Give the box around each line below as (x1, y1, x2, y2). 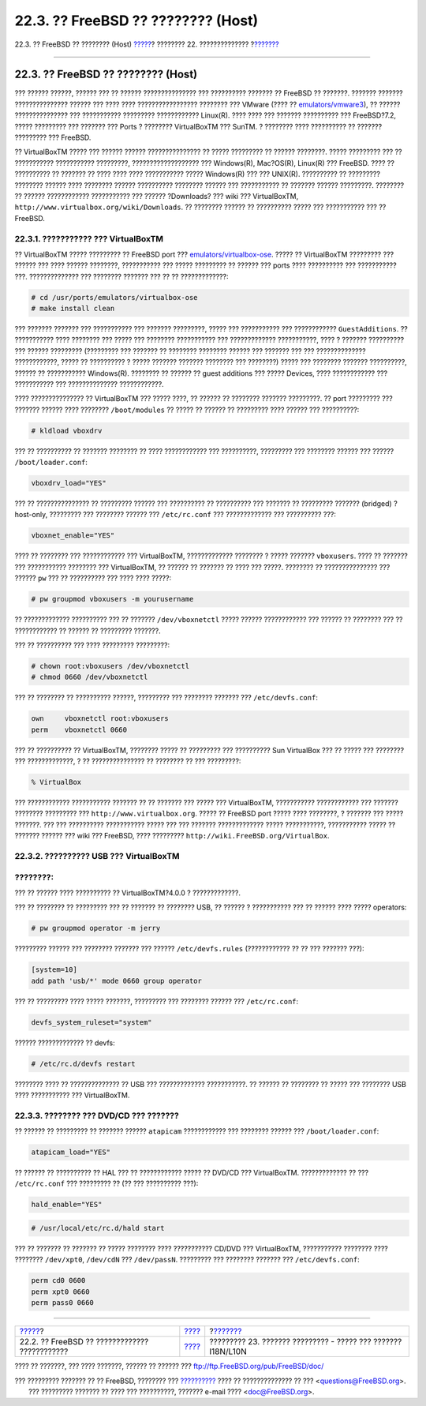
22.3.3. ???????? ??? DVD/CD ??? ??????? (14, 1110, 179, 1121)
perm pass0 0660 (31, 1299, 95, 1307)
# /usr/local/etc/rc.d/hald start (31, 1224, 165, 1233)
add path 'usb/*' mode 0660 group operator (31, 976, 203, 985)
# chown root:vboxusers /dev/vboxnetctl (31, 662, 189, 670)
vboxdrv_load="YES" (31, 478, 106, 488)
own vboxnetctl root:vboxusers (31, 714, 169, 723)
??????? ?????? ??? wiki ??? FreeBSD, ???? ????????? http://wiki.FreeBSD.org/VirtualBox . (14, 831, 330, 841)
